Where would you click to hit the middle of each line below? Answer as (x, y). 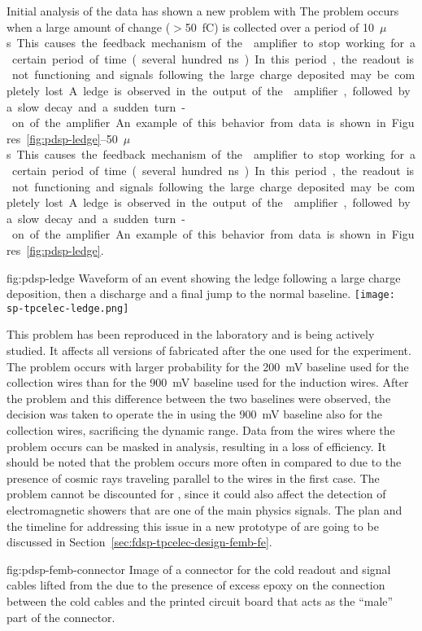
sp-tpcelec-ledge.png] (68, 308)
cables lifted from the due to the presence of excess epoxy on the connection (196, 585)
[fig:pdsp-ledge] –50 (72, 138)
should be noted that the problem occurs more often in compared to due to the (204, 462)
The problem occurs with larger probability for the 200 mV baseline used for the (208, 366)
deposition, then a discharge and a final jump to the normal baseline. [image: (201, 294)
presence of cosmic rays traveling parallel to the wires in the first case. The (193, 478)
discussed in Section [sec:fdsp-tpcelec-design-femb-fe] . (139, 542)
